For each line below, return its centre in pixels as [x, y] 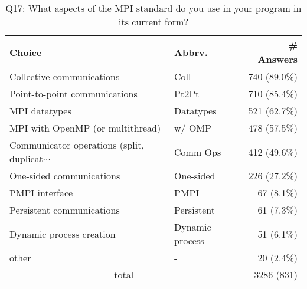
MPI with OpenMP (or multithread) [85, 128]
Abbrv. [191, 52]
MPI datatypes [40, 111]
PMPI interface [41, 193]
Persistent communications [65, 210]
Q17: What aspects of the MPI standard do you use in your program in [153, 8]
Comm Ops [198, 152]
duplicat [26, 158]
